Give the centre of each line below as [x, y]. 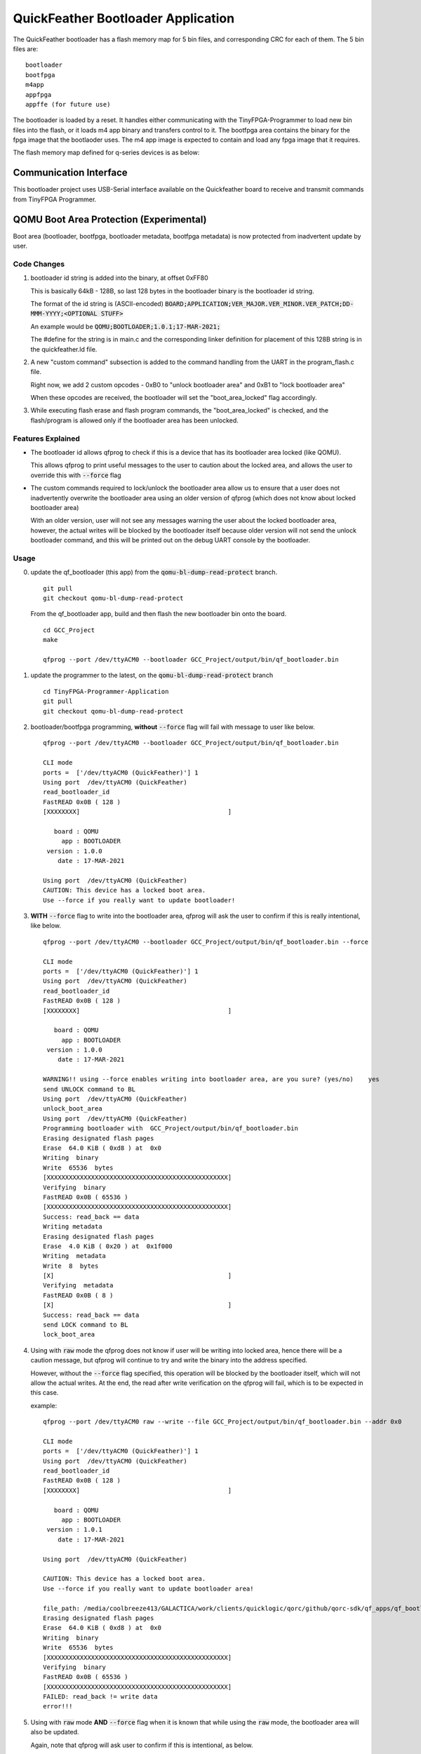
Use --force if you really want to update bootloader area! [148, 1588]
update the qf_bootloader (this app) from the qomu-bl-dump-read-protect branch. [154, 573]
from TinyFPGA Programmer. [55, 199]
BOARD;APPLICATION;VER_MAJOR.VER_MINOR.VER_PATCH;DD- [260, 304]
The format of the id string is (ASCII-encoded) [97, 303]
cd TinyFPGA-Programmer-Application [106, 691]
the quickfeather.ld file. [64, 349]
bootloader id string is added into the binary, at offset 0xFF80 [119, 278]
